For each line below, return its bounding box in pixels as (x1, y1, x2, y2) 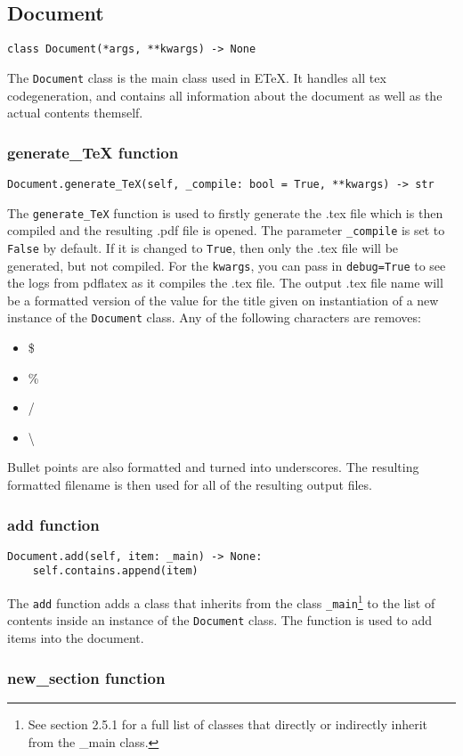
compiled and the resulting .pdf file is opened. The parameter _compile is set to (7, 221, 445, 240)
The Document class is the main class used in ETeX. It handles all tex (7, 68, 386, 86)
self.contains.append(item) (32, 565, 199, 578)
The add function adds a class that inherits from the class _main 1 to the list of (7, 591, 435, 612)
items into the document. (7, 629, 144, 647)
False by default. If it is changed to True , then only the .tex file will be (7, 238, 399, 256)
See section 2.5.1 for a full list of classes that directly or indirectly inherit (28, 714, 427, 733)
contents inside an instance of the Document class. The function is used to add (7, 611, 433, 630)
